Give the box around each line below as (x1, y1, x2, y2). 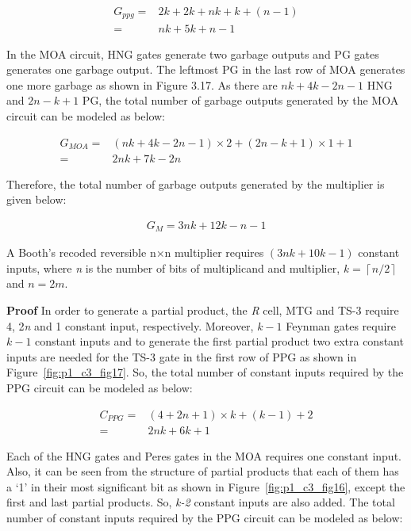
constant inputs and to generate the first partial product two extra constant (35, 333, 404, 350)
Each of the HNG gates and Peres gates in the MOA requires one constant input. (6, 447, 401, 464)
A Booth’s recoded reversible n (6, 244, 156, 261)
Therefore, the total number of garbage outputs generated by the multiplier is (6, 175, 385, 192)
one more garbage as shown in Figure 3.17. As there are (6, 76, 278, 93)
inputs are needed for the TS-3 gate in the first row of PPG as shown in (6, 348, 357, 365)
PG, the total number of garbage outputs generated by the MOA (82, 92, 399, 109)
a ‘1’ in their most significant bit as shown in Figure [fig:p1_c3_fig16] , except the (6, 478, 405, 495)
